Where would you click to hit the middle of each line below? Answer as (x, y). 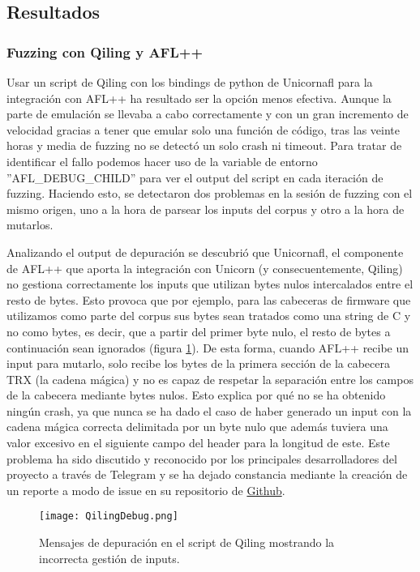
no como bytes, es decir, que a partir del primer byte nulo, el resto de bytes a (199, 331)
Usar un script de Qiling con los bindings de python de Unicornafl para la (190, 82)
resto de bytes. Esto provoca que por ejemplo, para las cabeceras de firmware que (209, 299)
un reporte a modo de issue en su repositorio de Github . (146, 490)
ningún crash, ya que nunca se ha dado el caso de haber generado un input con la (209, 410)
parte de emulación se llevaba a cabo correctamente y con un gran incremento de (208, 114)
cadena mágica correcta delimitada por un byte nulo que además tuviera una (197, 427)
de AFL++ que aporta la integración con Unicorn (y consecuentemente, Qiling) (205, 268)
